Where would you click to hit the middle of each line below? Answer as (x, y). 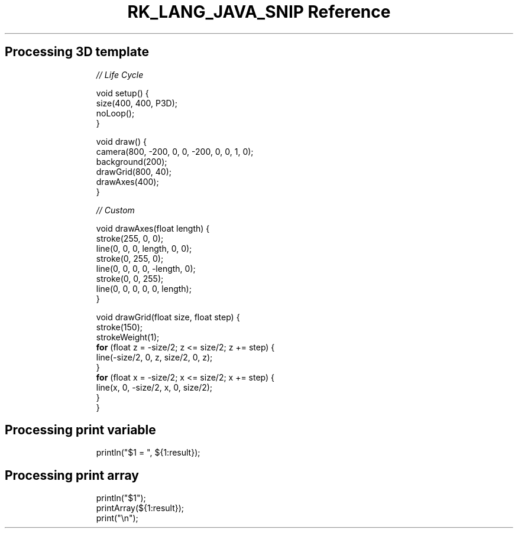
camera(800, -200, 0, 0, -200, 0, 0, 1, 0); (175, 151)
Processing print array (72, 475)
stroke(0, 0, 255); (130, 278)
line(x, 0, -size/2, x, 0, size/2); (154, 387)
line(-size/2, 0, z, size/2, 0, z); (154, 357)
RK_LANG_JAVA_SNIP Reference (259, 12)
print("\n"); (117, 518)
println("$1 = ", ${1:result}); (148, 453)
